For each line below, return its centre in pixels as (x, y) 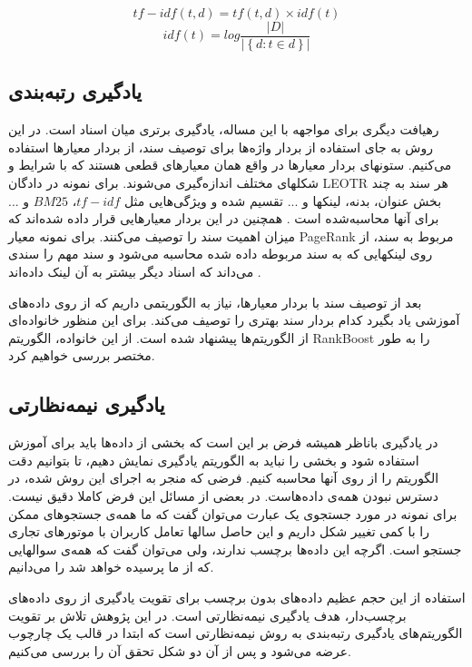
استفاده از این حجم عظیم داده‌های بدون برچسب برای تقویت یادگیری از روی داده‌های (237, 597)
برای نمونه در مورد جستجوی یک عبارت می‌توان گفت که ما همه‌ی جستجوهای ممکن (233, 513)
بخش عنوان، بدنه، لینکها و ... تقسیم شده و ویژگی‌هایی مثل (283, 200)
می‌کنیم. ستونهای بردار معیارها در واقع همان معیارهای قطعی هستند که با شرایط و (230, 165)
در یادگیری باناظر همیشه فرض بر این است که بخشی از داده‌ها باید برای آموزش (223, 442)
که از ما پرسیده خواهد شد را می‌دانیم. (111, 567)
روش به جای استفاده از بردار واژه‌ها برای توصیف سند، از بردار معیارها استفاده (221, 147)
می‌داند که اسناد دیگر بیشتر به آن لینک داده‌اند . (135, 272)
